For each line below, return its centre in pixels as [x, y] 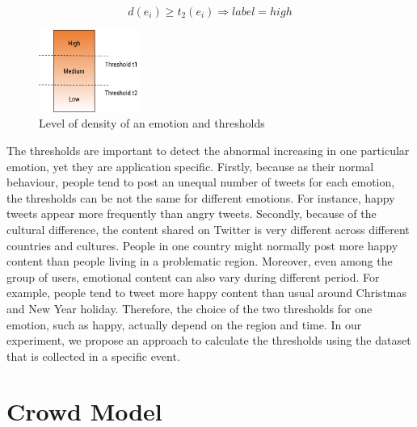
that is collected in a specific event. [93, 356]
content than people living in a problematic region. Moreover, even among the [200, 261]
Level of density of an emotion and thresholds [152, 123]
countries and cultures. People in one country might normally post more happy [202, 245]
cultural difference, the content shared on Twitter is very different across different [208, 229]
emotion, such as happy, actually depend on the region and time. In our [184, 324]
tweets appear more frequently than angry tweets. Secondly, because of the [192, 213]
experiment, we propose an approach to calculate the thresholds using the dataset [209, 340]
